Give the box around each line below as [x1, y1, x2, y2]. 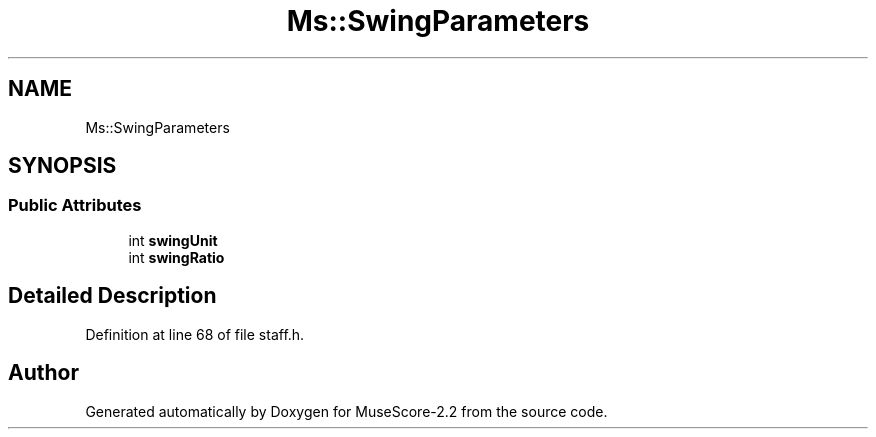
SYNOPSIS [8, 153, 117, 179]
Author [8, 360, 79, 386]
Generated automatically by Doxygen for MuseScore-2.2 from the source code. [85, 402, 608, 420]
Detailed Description [8, 283, 217, 309]
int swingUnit [128, 231, 218, 249]
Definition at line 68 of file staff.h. [85, 325, 305, 343]
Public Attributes [8, 195, 142, 216]
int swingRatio [128, 248, 225, 266]
